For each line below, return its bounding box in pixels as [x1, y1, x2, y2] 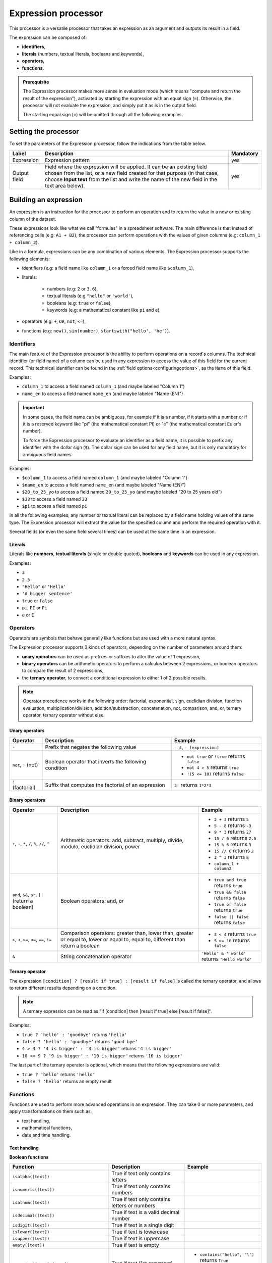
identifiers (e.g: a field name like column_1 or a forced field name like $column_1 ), [22, 265, 194, 271]
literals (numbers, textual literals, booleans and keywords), [22, 51, 144, 57]
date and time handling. [22, 1132, 71, 1138]
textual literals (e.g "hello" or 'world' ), [47, 293, 133, 299]
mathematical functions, [22, 1125, 73, 1131]
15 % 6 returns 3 [214, 841, 251, 848]
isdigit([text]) [12, 1223, 50, 1228]
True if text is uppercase [111, 1235, 170, 1242]
